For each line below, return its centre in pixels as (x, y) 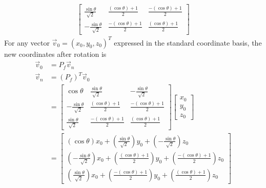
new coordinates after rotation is (55, 54)
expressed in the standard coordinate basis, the (188, 42)
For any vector (27, 42)
